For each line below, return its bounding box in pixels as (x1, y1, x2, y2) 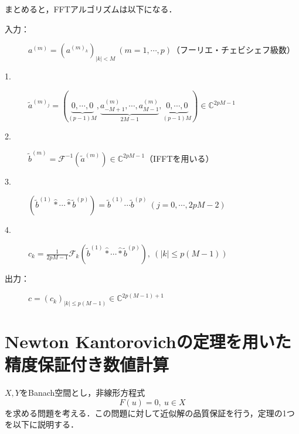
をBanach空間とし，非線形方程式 (19, 386, 145, 399)
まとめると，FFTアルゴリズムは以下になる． (5, 3, 177, 15)
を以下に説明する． (5, 418, 79, 430)
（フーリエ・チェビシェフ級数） (172, 44, 295, 56)
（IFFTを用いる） (145, 152, 214, 164)
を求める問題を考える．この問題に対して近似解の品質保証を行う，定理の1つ (5, 406, 295, 419)
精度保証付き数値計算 (5, 352, 169, 376)
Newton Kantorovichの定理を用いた (5, 329, 291, 353)
